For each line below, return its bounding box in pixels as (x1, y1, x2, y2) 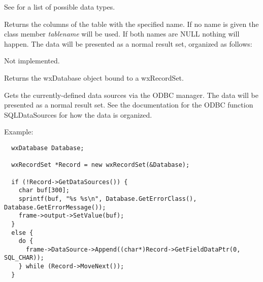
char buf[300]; (18, 187, 70, 194)
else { (11, 229, 34, 236)
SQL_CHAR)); (4, 254, 44, 262)
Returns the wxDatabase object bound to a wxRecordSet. (4, 72, 184, 83)
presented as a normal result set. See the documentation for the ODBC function (4, 99, 253, 110)
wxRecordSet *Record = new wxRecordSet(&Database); (11, 161, 190, 169)
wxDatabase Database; (11, 144, 84, 152)
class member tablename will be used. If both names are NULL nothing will (4, 28, 240, 39)
